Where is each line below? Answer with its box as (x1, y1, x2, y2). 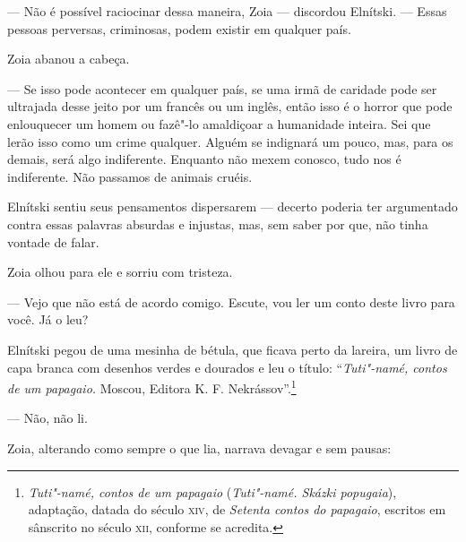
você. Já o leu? (7, 310, 89, 329)
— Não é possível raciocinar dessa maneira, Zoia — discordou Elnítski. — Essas (7, 2, 447, 20)
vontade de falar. (7, 232, 99, 251)
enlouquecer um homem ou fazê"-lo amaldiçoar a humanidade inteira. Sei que (7, 114, 431, 133)
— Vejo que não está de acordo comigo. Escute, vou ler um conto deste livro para (7, 292, 455, 311)
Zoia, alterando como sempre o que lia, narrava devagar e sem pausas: (7, 438, 392, 457)
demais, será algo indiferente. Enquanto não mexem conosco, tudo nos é (7, 150, 401, 168)
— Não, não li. (7, 409, 88, 427)
